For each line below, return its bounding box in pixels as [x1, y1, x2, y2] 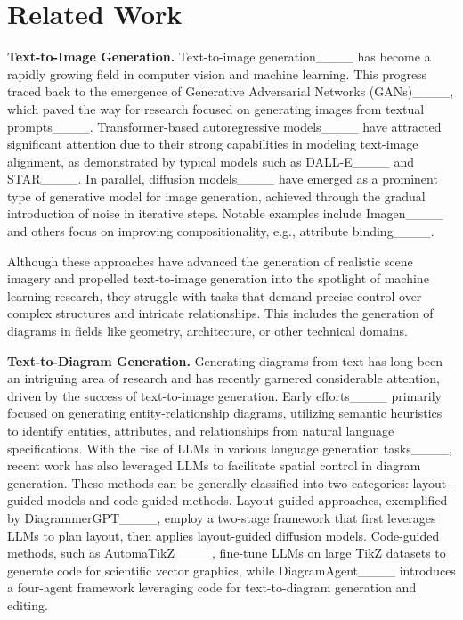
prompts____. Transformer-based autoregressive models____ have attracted [7, 117, 442, 135]
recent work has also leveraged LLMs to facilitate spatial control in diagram [7, 456, 421, 475]
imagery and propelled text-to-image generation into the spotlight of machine [7, 269, 429, 288]
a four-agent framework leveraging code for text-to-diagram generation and [7, 578, 417, 597]
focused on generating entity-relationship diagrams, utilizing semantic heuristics [7, 404, 443, 422]
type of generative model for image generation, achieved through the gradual [7, 186, 426, 205]
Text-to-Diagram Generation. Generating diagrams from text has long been [7, 351, 443, 370]
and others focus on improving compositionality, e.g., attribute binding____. [7, 222, 435, 241]
